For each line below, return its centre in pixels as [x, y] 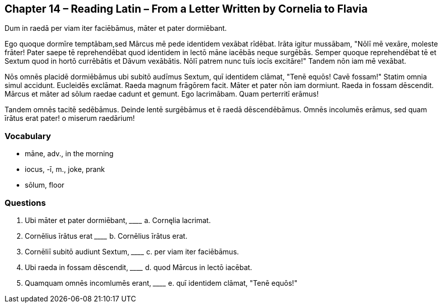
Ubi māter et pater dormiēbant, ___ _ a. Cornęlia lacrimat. [118, 220]
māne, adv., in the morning [69, 154]
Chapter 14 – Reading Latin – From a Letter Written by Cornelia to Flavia [186, 9]
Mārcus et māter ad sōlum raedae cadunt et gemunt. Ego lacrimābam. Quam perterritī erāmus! [162, 94]
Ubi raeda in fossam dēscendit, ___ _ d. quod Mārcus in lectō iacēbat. [139, 267]
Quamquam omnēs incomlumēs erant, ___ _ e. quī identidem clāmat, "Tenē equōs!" [161, 283]
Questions [25, 203]
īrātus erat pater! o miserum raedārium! [70, 118]
